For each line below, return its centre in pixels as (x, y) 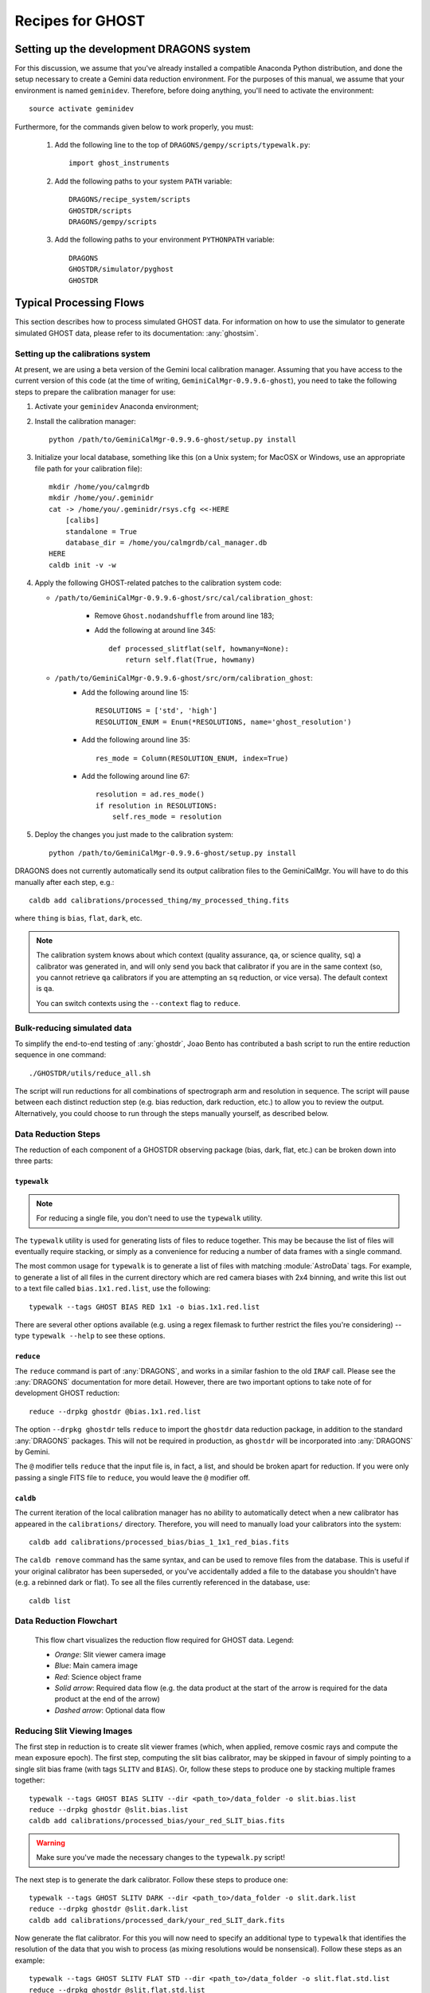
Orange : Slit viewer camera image (110, 1654)
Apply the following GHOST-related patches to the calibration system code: (158, 583)
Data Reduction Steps (58, 1134)
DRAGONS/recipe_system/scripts (130, 200)
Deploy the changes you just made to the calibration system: (134, 835)
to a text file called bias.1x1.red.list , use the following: (113, 1288)
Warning (51, 1842)
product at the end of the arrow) (107, 1699)
